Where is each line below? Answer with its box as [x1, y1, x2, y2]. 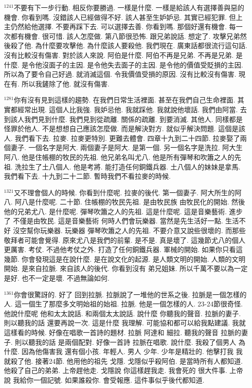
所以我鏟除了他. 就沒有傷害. [21, 78, 109, 88]
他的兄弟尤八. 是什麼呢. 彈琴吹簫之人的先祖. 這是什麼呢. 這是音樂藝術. [4, 206, 227, 216]
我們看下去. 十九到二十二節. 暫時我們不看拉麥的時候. [4, 171, 171, 181]
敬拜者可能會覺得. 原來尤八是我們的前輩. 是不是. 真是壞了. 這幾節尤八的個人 [4, 235, 246, 245]
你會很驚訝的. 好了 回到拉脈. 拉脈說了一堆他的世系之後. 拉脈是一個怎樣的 [14, 289, 247, 299]
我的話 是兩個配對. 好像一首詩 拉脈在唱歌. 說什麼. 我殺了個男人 [35, 337, 236, 347]
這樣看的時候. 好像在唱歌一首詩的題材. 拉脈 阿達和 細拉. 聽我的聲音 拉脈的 [4, 327, 241, 337]
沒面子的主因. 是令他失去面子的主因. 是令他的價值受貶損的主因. [42, 59, 243, 69]
